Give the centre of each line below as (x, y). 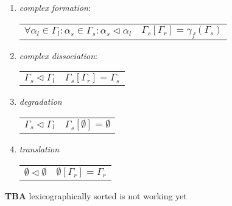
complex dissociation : (58, 55)
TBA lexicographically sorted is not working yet (96, 195)
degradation (40, 101)
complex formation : (55, 7)
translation (39, 148)
